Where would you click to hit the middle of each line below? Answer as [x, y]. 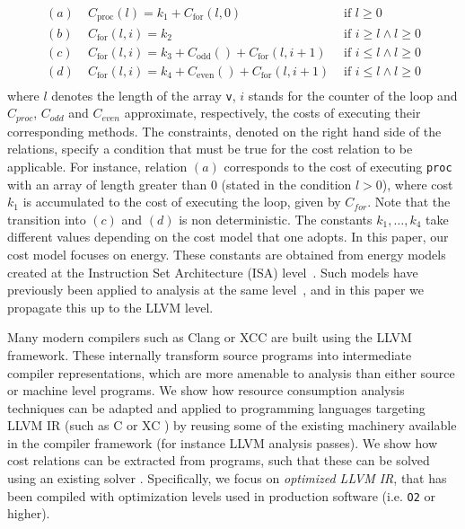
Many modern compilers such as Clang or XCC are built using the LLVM [210, 337]
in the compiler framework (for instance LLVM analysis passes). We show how [222, 442]
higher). [29, 513]
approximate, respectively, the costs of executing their [272, 113]
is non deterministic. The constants [276, 219]
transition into [47, 219]
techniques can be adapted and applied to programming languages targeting [216, 407]
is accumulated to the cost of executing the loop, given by [182, 202]
